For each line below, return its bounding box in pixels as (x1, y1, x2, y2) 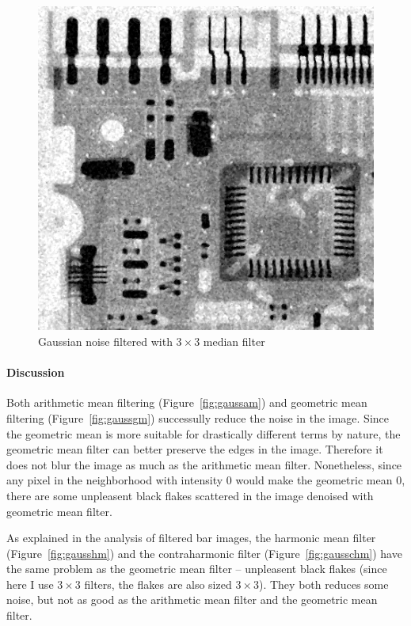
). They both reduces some (258, 575, 389, 592)
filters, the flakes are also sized (84, 575, 232, 592)
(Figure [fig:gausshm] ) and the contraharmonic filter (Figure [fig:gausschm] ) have (6, 544, 402, 561)
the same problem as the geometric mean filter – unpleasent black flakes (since (6, 560, 387, 577)
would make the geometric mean (235, 472, 393, 488)
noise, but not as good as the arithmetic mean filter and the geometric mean (6, 591, 378, 608)
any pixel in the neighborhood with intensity (6, 472, 223, 488)
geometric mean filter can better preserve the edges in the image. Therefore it (6, 441, 383, 457)
